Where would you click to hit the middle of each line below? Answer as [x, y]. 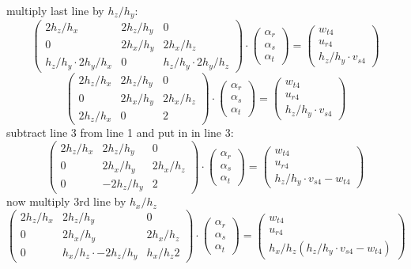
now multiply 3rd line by [66, 201]
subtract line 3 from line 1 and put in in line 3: [120, 133]
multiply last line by [55, 10]
